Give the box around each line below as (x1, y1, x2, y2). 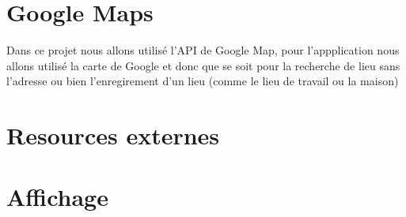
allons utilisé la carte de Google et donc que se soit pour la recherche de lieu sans (6, 57, 400, 73)
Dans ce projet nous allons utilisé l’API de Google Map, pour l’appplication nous (6, 42, 400, 58)
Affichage (6, 181, 108, 213)
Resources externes (6, 119, 220, 152)
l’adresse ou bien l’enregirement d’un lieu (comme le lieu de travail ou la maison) (6, 73, 399, 89)
